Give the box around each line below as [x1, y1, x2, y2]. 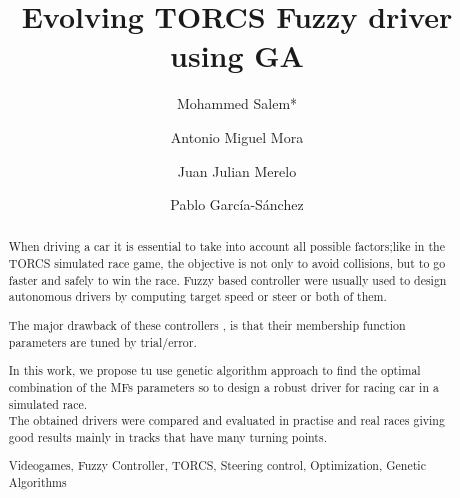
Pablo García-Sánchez [170, 194, 304, 215]
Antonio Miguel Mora [170, 126, 304, 147]
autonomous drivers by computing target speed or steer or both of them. [8, 288, 387, 305]
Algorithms [8, 474, 67, 491]
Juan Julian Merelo [177, 160, 297, 181]
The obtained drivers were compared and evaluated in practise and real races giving [8, 412, 445, 429]
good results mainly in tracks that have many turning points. [8, 428, 327, 445]
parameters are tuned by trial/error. [8, 333, 197, 350]
